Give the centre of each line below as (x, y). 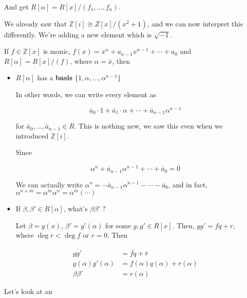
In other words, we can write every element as (86, 94)
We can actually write (49, 184)
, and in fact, (188, 184)
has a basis (55, 77)
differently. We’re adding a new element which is (78, 34)
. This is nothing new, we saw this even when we (149, 126)
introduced (32, 135)
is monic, (57, 51)
